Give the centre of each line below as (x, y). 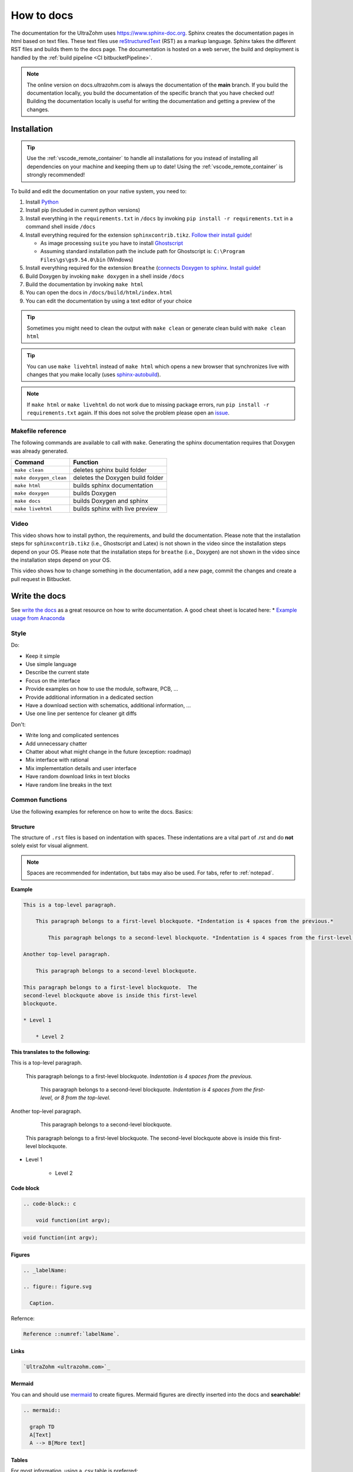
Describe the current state (57, 672)
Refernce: (23, 1318)
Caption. (42, 1303)
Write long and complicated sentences (72, 735)
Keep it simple (43, 656)
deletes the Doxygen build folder (118, 478)
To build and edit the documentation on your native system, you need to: (99, 191)
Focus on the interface (53, 681)
